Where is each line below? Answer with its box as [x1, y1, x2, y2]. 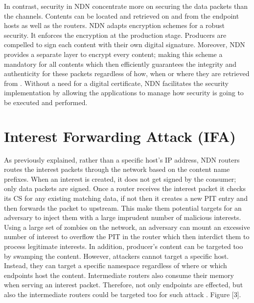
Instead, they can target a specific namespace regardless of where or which [4, 260, 227, 271]
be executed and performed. [4, 97, 88, 107]
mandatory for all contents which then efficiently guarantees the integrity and [4, 58, 237, 69]
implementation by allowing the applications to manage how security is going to [4, 87, 244, 98]
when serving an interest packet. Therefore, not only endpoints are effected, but [4, 279, 243, 290]
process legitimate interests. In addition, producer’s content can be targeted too [4, 241, 243, 251]
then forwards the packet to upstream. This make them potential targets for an [4, 202, 242, 213]
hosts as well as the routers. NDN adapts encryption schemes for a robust [4, 20, 225, 30]
